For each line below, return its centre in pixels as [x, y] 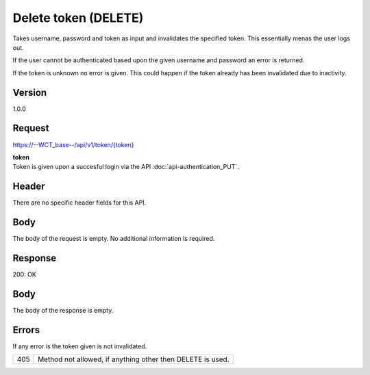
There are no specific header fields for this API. [79, 203]
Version [30, 92]
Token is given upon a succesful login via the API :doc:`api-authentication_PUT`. [126, 167]
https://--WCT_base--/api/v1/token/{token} [73, 144]
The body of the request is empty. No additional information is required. [114, 239]
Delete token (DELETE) [78, 18]
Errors [26, 329]
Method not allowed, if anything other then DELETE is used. [134, 359]
